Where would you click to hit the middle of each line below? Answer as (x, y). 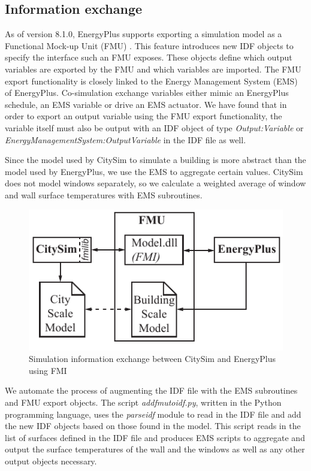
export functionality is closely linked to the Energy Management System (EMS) (151, 81)
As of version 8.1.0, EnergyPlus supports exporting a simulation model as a (144, 34)
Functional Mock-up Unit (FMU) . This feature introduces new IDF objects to (149, 45)
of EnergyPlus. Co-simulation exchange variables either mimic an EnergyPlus (147, 93)
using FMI (48, 370)
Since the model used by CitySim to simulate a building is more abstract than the (155, 160)
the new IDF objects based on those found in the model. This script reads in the (153, 426)
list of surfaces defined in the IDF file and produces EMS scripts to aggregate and (155, 437)
